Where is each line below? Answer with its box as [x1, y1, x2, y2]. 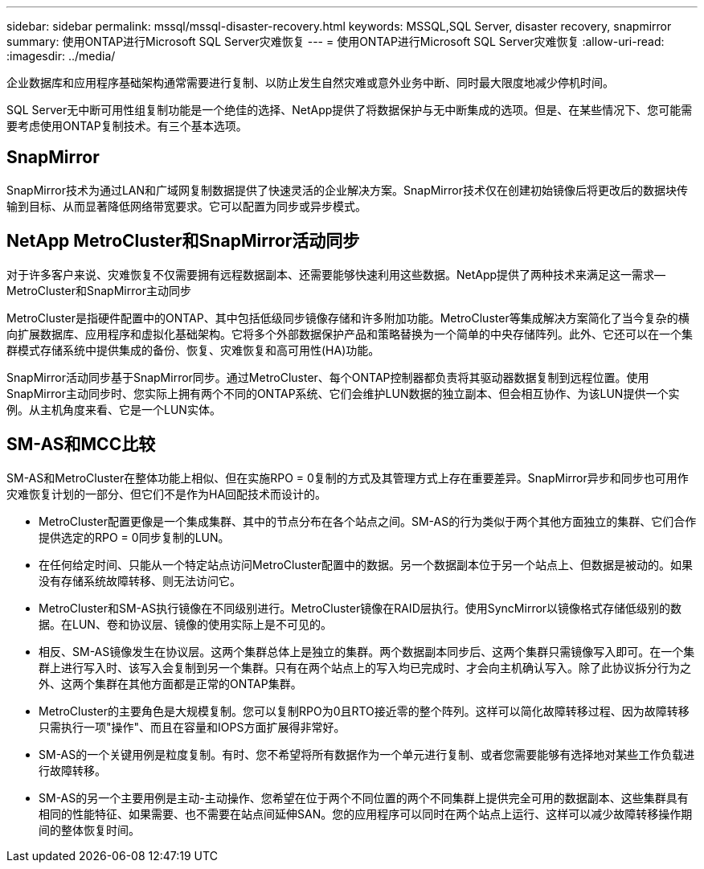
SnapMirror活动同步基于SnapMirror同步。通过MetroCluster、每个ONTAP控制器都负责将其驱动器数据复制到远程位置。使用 [6, 370, 649, 384]
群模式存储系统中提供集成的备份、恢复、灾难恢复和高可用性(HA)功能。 [6, 342, 380, 357]
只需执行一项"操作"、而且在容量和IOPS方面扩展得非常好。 [39, 719, 346, 734]
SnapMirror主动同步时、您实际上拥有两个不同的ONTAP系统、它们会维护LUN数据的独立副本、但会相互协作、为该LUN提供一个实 [6, 386, 680, 400]
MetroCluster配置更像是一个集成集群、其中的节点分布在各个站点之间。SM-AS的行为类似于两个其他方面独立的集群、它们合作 [39, 514, 697, 528]
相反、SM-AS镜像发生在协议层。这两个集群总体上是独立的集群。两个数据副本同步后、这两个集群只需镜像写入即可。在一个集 [39, 644, 695, 658]
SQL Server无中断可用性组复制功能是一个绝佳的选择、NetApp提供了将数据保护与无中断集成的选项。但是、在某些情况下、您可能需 [6, 103, 693, 117]
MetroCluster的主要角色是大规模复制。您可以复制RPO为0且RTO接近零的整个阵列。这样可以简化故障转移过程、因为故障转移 [39, 703, 690, 718]
